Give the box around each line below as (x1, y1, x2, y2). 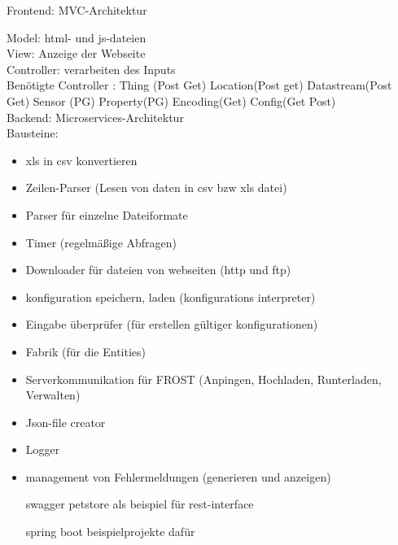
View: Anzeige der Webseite (7, 45, 146, 62)
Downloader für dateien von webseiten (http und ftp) (25, 261, 291, 278)
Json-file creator (25, 413, 106, 430)
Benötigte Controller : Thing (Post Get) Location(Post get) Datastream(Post (7, 76, 392, 94)
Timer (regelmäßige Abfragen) (25, 233, 177, 251)
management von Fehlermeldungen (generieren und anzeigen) (25, 468, 331, 485)
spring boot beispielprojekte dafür (25, 523, 195, 540)
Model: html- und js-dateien (7, 28, 147, 46)
